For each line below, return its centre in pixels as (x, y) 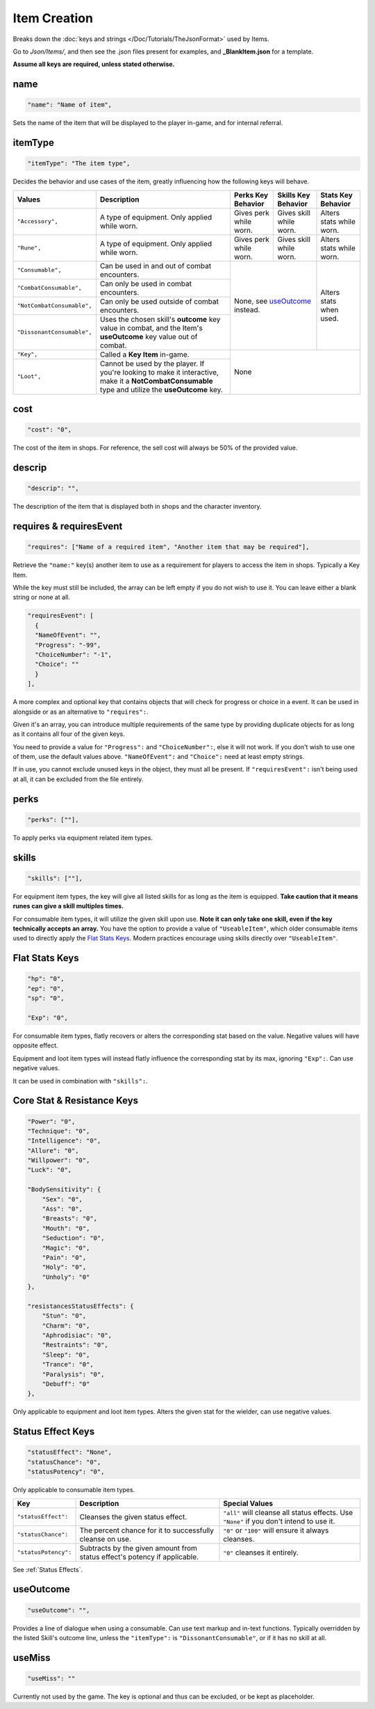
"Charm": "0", (66, 1325)
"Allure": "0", (53, 1151)
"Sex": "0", (62, 1199)
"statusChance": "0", (64, 1462)
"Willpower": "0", (59, 1160)
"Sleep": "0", (66, 1355)
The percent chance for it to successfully (147, 1530)
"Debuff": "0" (66, 1384)
